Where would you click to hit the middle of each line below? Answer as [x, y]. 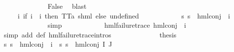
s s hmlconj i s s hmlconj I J [58, 44]
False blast [67, 6]
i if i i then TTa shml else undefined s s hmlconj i [124, 15]
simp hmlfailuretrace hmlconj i [117, 25]
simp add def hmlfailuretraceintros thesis [90, 34]
